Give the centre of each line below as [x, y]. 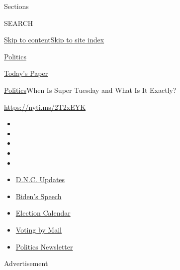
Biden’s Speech [39, 196]
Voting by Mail [39, 229]
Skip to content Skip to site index [54, 40]
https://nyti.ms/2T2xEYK [45, 107]
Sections [16, 6]
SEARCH [19, 23]
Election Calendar [43, 213]
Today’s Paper [26, 73]
